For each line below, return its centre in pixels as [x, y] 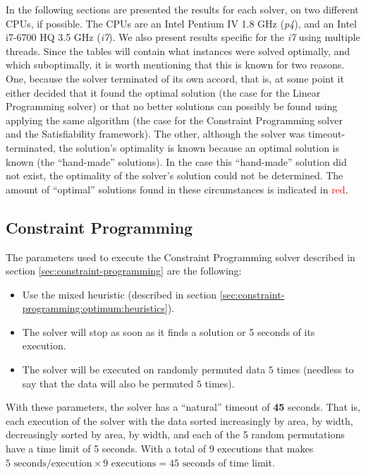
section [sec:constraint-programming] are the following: [124, 271]
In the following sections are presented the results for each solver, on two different [182, 9]
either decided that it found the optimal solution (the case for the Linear [163, 92]
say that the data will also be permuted [108, 383]
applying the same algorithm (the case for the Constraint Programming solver [174, 120]
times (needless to [315, 369]
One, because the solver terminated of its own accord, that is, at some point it [175, 78]
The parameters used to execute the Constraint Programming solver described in [181, 257]
